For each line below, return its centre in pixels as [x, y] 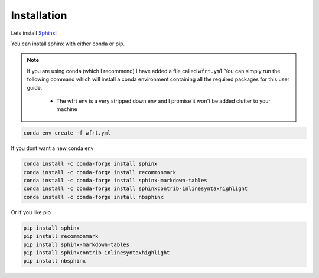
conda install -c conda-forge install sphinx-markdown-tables [115, 181]
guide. [35, 87]
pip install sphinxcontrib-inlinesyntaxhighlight [97, 253]
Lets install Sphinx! [34, 33]
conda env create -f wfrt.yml [67, 133]
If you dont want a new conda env [52, 148]
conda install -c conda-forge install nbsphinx [93, 197]
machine [67, 109]
